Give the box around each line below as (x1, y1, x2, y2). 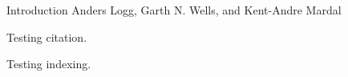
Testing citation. (6, 28, 87, 45)
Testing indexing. (6, 55, 91, 72)
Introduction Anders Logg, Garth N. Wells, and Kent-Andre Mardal (6, 2, 342, 18)
